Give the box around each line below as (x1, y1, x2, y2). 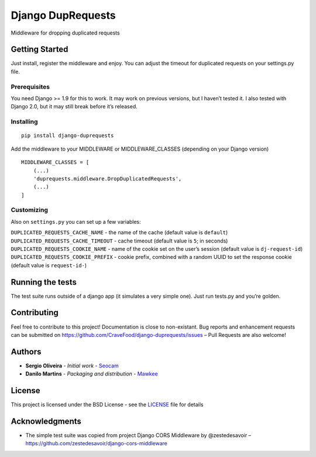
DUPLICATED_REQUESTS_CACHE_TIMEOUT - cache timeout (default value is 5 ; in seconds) (11, 237, 228, 244)
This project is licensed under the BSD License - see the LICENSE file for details (11, 401, 204, 408)
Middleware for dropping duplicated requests (11, 29, 120, 36)
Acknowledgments (11, 416, 82, 426)
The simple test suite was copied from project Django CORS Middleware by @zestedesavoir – (25, 432, 252, 439)
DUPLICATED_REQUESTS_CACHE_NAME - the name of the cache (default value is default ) (11, 229, 228, 236)
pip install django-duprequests (21, 132, 114, 139)
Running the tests (11, 277, 77, 287)
